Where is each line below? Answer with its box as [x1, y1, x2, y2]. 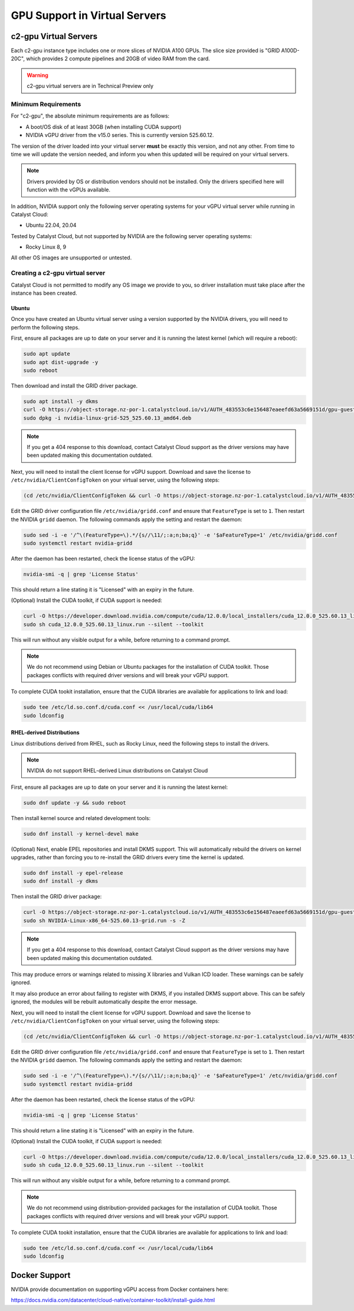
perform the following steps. [11, 324, 80, 331]
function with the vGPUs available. [27, 186, 111, 193]
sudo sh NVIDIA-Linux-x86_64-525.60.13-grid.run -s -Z [23, 917, 185, 924]
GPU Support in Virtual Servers [11, 9, 166, 22]
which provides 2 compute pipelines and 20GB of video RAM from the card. [25, 55, 211, 62]
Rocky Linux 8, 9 [25, 243, 67, 251]
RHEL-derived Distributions [11, 729, 80, 736]
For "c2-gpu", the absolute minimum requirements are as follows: [11, 112, 170, 119]
